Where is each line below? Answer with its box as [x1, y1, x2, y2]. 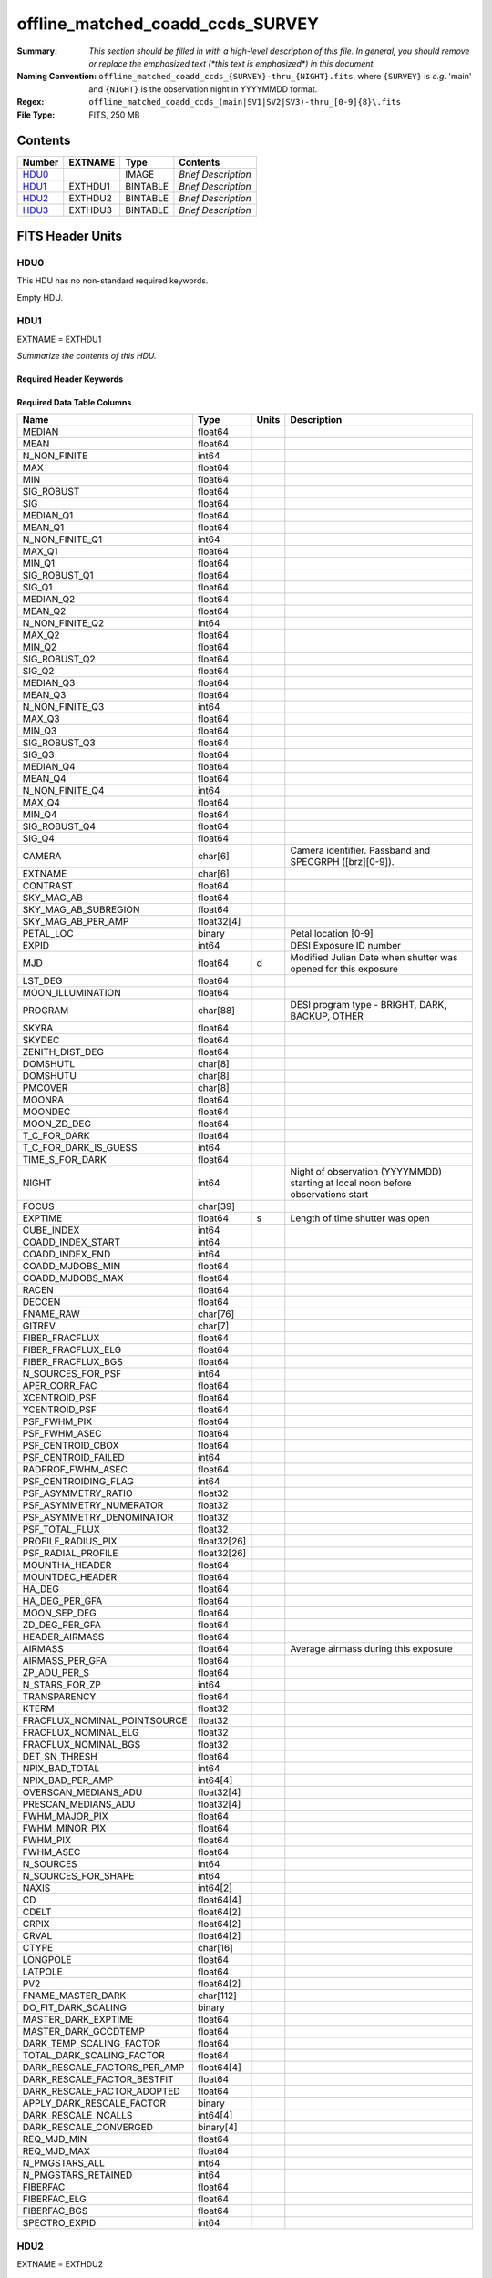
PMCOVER [22, 1082, 68, 1094]
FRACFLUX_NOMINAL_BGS [22, 1739, 141, 1751]
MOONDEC [22, 1105, 71, 1118]
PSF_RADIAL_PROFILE [22, 1547, 118, 1560]
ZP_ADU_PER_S [22, 1667, 90, 1679]
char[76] [197, 1308, 235, 1320]
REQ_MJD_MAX [22, 2145, 90, 2158]
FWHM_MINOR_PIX [22, 1822, 107, 1835]
